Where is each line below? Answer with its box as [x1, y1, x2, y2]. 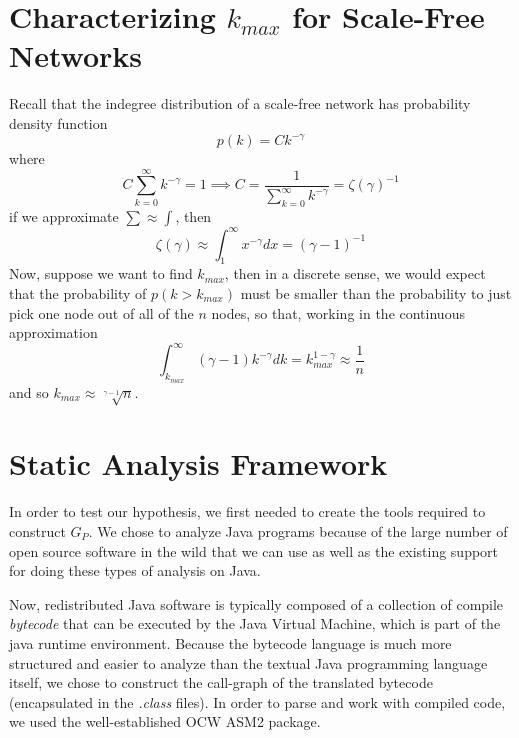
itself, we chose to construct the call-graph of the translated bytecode [9, 672, 433, 693]
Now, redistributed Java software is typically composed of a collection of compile [9, 593, 504, 614]
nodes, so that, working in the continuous [211, 302, 465, 323]
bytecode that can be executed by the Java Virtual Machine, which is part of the [9, 613, 501, 634]
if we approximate [9, 206, 119, 227]
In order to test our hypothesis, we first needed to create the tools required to [9, 501, 486, 522]
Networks [9, 35, 143, 76]
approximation [9, 322, 98, 343]
